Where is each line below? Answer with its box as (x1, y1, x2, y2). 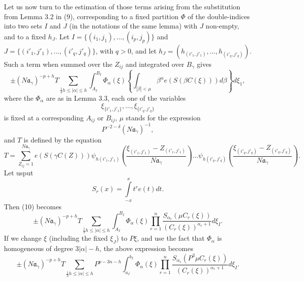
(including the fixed (49, 233, 108, 243)
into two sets (4, 21, 42, 31)
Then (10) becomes (4, 201, 62, 211)
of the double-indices (187, 11, 250, 21)
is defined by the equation (24, 134, 102, 144)
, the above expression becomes (99, 243, 193, 253)
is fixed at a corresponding (4, 112, 84, 122)
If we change (4, 233, 42, 243)
